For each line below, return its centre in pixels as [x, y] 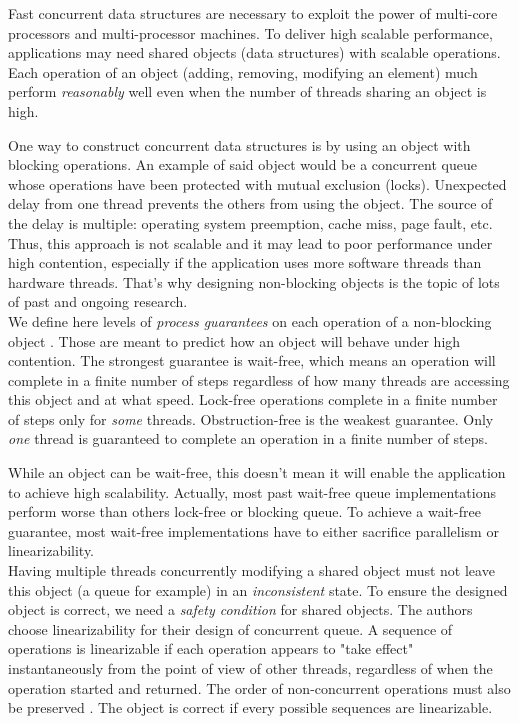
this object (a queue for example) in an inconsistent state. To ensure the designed [258, 589]
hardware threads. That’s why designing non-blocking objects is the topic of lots [254, 281]
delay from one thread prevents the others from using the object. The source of [250, 203]
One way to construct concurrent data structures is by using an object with [239, 144]
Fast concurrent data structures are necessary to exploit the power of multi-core [253, 13]
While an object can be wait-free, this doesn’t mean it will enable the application [257, 472]
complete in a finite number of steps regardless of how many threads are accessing [259, 379]
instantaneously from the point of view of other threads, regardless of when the [250, 668]
